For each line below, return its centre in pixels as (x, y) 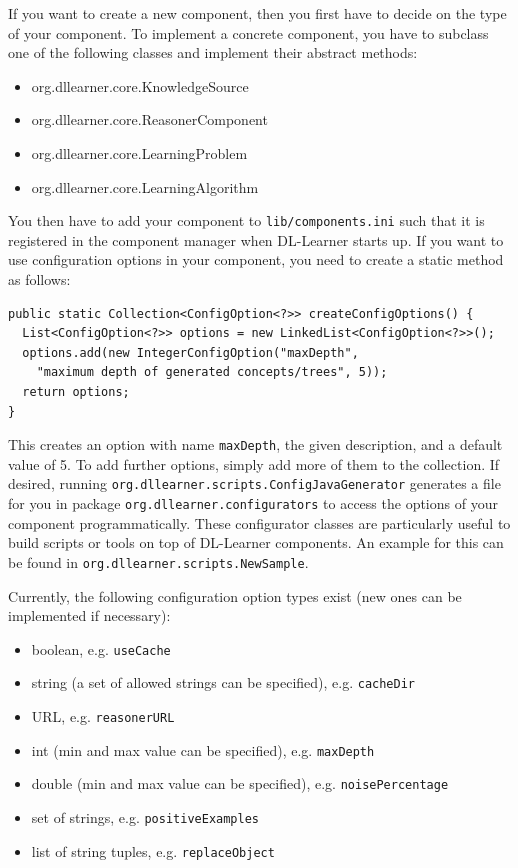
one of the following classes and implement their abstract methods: (213, 52)
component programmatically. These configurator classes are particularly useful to (259, 522)
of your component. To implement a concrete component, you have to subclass (248, 32)
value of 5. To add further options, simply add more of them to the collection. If (254, 463)
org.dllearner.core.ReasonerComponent (149, 119)
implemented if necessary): (89, 615)
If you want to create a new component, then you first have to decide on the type (257, 13)
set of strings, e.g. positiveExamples (145, 817)
